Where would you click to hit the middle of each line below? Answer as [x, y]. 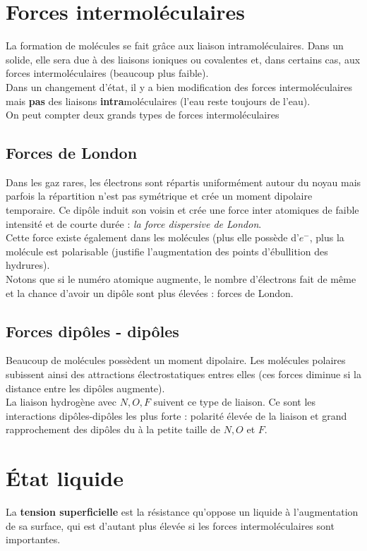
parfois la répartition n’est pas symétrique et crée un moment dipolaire [159, 196]
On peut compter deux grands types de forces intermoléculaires [143, 115]
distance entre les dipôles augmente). [85, 388]
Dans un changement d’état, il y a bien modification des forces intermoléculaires [179, 86]
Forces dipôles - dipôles [92, 331]
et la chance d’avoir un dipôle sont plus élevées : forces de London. [150, 292]
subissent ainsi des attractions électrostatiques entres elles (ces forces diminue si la [183, 374]
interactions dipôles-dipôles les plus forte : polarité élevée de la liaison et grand [176, 415]
